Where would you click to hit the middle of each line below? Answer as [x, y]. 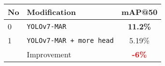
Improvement [49, 54]
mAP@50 [139, 12]
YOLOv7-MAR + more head [70, 40]
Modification [51, 12]
